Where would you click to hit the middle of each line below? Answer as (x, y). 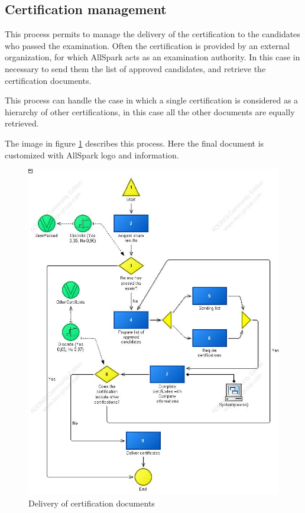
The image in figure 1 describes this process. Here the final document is (134, 143)
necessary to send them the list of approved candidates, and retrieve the (135, 68)
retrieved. (22, 123)
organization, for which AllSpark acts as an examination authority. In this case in (152, 57)
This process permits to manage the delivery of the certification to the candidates (152, 34)
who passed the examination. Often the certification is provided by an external (147, 45)
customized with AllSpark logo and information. (92, 155)
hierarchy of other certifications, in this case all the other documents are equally (150, 111)
